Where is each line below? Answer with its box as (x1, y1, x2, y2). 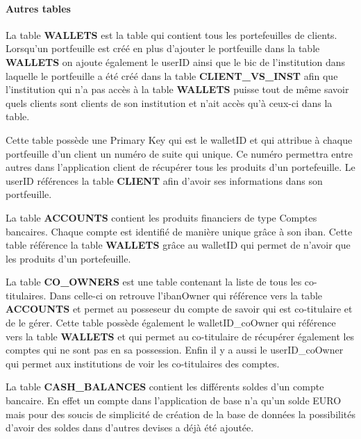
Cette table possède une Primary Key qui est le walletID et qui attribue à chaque (6, 132, 353, 147)
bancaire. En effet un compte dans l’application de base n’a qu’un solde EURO (6, 393, 342, 408)
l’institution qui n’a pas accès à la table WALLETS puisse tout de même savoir (6, 82, 349, 97)
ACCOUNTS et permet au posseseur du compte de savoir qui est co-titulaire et (6, 301, 353, 316)
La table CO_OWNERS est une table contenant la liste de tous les (6, 274, 302, 289)
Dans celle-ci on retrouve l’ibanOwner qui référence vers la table (49, 288, 323, 302)
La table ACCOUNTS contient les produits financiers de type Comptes (6, 210, 317, 224)
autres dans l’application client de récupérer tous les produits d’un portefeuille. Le (6, 160, 355, 174)
